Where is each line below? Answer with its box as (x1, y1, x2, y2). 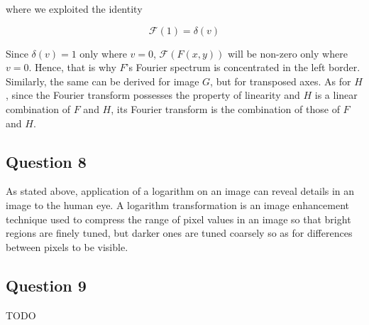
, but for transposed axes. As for (210, 73, 351, 88)
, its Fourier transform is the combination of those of (111, 101, 340, 116)
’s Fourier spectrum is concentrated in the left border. (126, 60, 360, 75)
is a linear (314, 87, 358, 102)
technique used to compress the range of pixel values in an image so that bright (6, 211, 351, 226)
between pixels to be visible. (6, 239, 128, 254)
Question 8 (6, 150, 87, 172)
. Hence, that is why (28, 60, 116, 75)
